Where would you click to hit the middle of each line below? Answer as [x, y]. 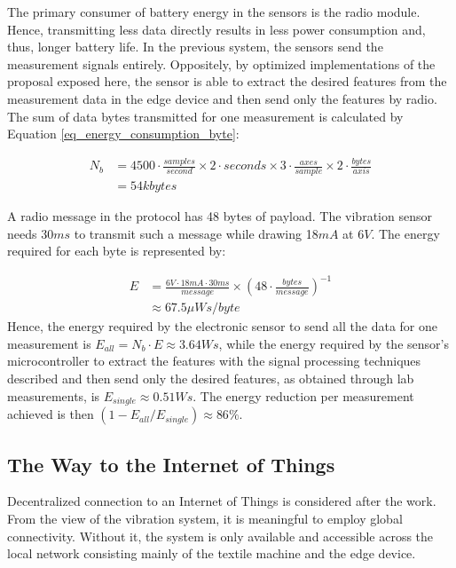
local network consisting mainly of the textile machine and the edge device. [212, 553]
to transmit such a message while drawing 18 [196, 233]
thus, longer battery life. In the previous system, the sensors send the [195, 47]
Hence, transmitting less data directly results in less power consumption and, [216, 29]
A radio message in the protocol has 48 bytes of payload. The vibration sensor [220, 215]
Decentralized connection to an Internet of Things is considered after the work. [222, 501]
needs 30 [31, 233]
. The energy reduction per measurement [303, 395]
